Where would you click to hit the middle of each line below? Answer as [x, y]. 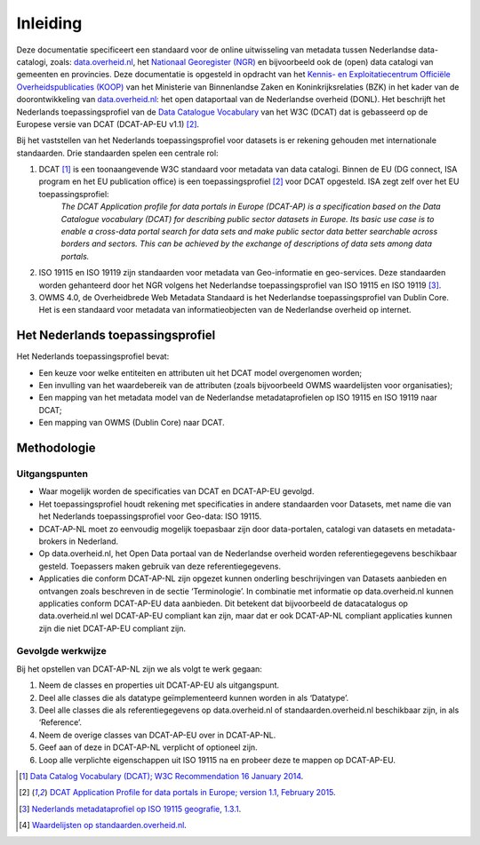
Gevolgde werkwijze [61, 651]
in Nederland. [94, 541]
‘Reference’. [60, 722]
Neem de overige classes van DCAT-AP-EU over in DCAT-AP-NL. [157, 735]
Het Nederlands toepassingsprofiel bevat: [93, 356]
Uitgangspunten [52, 474]
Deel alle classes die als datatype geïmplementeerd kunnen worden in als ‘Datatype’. [194, 698]
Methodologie [56, 448]
